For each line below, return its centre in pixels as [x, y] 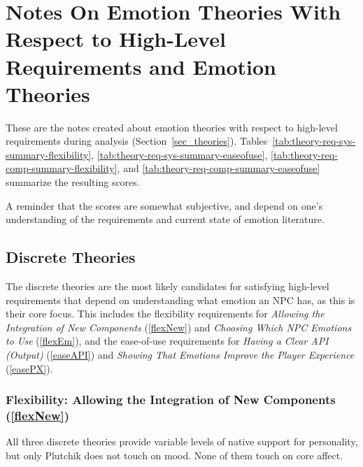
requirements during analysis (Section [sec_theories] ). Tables [137, 141]
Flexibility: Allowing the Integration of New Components [171, 400]
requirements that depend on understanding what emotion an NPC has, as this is [180, 300]
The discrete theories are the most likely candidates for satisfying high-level [168, 286]
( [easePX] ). [29, 368]
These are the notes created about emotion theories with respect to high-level [172, 127]
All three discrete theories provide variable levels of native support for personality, [182, 441]
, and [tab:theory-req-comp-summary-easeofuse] [219, 168]
